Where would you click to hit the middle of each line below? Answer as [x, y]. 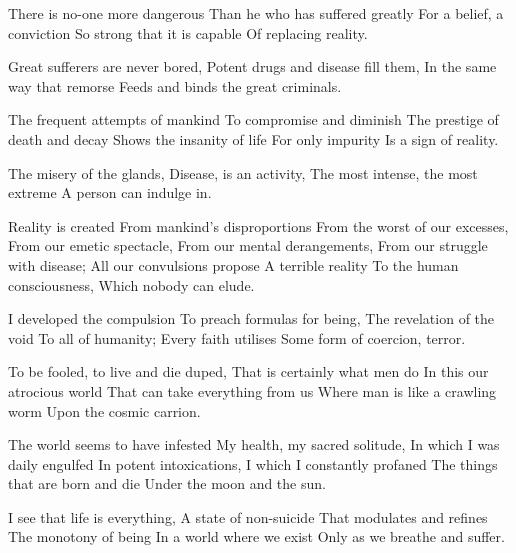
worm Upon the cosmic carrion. [104, 410]
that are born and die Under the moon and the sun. [167, 483]
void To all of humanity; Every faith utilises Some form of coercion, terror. [237, 337]
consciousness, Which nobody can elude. [131, 284]
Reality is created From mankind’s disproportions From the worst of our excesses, [258, 225]
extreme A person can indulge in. [110, 192]
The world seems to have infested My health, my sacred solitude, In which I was [254, 444]
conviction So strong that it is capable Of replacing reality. [188, 32]
